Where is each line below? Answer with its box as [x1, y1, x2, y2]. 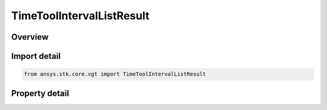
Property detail [11, 88, 70, 99]
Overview [11, 32, 49, 42]
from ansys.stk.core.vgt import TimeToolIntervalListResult [24, 71, 206, 78]
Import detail [11, 51, 61, 61]
